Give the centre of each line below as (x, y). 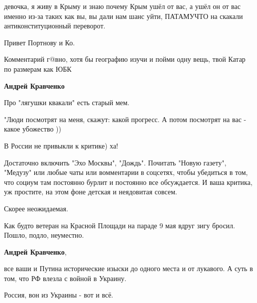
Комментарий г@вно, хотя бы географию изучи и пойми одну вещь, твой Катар (125, 59)
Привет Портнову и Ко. (40, 42)
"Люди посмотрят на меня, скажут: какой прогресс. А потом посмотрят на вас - (125, 119)
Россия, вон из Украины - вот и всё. (59, 295)
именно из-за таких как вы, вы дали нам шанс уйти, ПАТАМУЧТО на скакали (124, 16)
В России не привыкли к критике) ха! (61, 145)
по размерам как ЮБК (38, 69)
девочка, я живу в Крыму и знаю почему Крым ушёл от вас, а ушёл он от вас (122, 6)
